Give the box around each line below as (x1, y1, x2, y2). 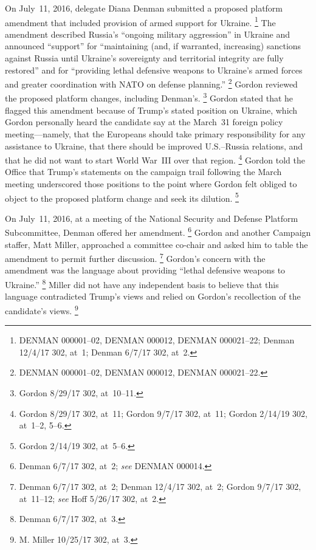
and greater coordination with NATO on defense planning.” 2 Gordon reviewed (5, 76, 298, 90)
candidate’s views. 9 (5, 302, 78, 317)
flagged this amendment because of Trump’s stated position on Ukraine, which (5, 103, 298, 116)
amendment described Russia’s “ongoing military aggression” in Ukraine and (5, 27, 290, 40)
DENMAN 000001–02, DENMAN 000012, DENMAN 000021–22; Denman (19, 334, 295, 346)
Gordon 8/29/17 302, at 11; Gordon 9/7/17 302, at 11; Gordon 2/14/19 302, (19, 407, 307, 419)
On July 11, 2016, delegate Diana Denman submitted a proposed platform (5, 2, 283, 14)
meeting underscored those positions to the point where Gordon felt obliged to (5, 177, 297, 190)
